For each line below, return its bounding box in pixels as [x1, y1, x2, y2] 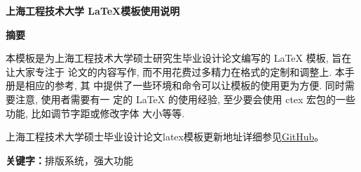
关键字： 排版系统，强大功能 [6, 152, 133, 167]
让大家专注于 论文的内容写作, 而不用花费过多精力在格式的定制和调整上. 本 [6, 64, 345, 79]
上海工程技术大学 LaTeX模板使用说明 [6, 4, 180, 18]
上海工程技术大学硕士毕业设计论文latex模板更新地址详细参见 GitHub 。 [6, 129, 325, 144]
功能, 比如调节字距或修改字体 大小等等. [6, 105, 185, 120]
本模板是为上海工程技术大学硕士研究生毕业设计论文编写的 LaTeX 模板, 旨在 [6, 51, 352, 65]
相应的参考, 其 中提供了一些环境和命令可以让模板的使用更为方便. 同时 [25, 78, 345, 93]
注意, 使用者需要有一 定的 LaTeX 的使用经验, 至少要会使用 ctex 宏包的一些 [15, 91, 356, 106]
